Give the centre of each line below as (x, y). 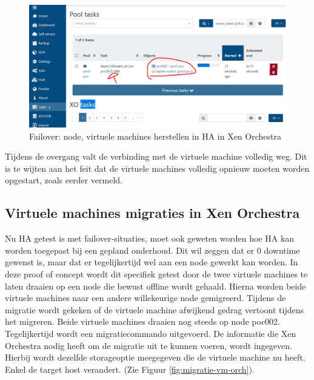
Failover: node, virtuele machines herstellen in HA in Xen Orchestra (155, 136)
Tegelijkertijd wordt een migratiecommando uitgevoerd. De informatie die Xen (151, 333)
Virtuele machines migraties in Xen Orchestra (152, 213)
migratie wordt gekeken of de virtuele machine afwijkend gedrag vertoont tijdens (154, 309)
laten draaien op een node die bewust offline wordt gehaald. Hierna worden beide (155, 286)
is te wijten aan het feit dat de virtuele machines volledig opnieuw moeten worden (157, 168)
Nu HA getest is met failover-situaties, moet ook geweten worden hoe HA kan (150, 238)
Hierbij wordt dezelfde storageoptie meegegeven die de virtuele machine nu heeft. (155, 357)
